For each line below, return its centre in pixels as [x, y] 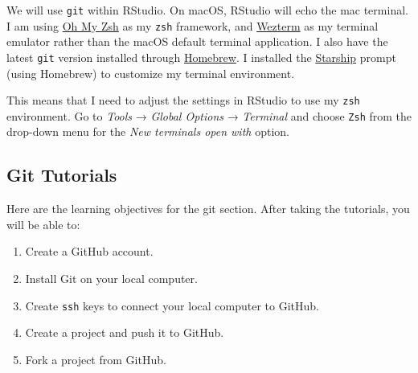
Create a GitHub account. [89, 251]
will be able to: [43, 224]
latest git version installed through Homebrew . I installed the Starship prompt [201, 57]
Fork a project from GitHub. [96, 359]
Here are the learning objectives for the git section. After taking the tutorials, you [208, 209]
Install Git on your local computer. [111, 279]
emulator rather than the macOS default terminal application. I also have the [197, 41]
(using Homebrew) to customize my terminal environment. [151, 73]
